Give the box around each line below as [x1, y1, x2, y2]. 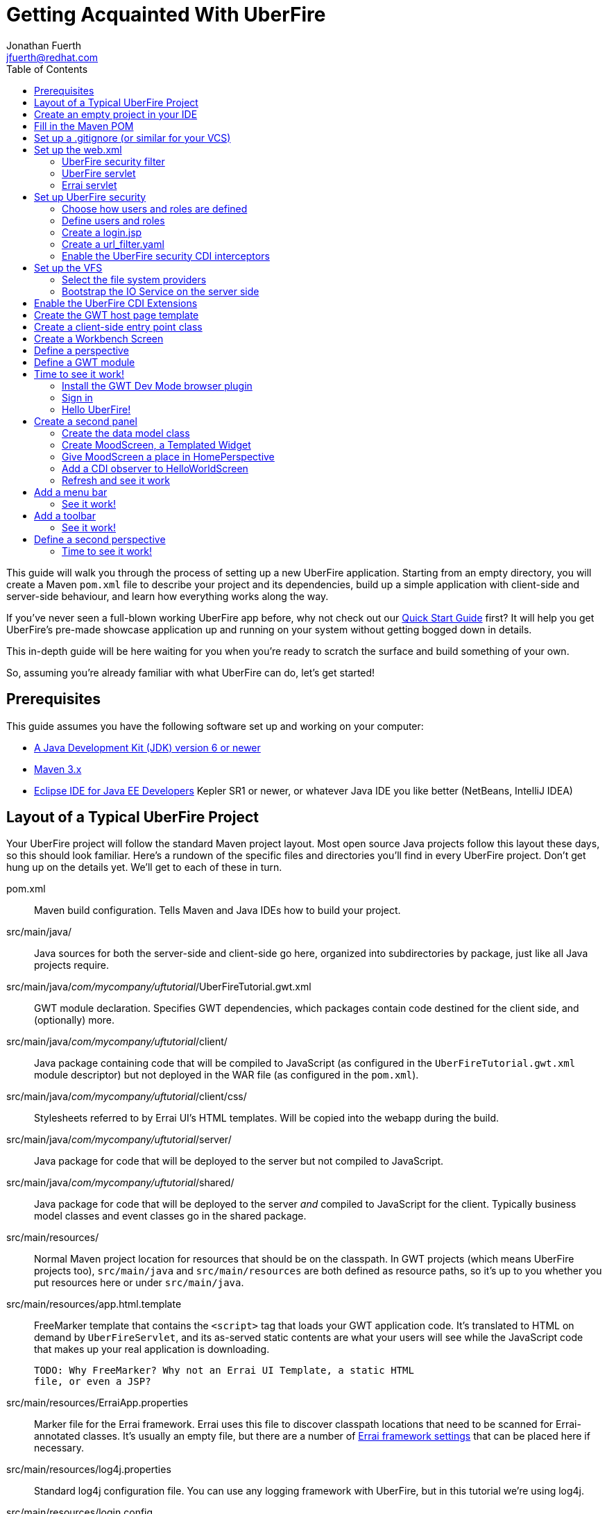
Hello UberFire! [62, 403, 131, 415]
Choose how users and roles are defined [62, 202, 248, 215]
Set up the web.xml [34, 143, 122, 156]
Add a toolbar [34, 509, 96, 522]
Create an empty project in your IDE [34, 108, 198, 120]
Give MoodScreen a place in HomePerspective [62, 450, 275, 463]
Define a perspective [34, 344, 129, 356]
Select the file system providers [62, 273, 207, 285]
